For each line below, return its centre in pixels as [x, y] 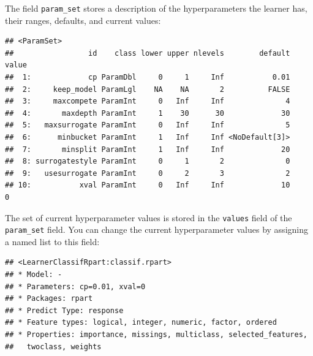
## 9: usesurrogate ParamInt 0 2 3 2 [148, 173]
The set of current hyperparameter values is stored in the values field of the [149, 217]
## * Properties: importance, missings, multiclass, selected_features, [156, 335]
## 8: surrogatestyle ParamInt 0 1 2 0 [148, 161]
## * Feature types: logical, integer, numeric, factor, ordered [141, 323]
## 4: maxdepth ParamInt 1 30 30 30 [148, 113]
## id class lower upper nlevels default [148, 53]
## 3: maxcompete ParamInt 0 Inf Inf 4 [148, 101]
